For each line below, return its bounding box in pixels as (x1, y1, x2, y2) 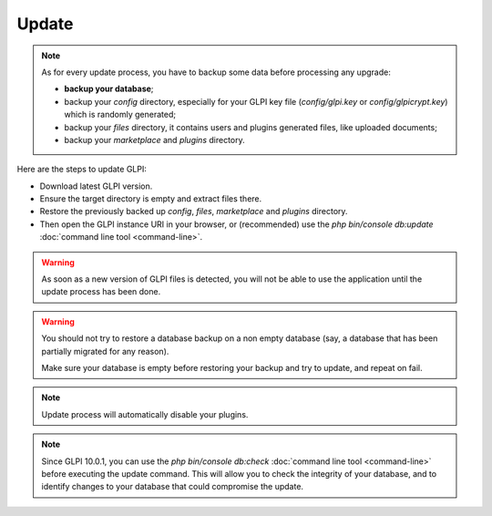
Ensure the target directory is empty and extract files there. (39, 193, 262, 204)
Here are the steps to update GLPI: (16, 164, 148, 175)
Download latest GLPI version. (39, 181, 153, 191)
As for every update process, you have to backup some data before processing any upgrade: (41, 67, 391, 77)
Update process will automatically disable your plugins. (41, 408, 249, 419)
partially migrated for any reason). (41, 346, 169, 356)
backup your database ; (64, 83, 154, 95)
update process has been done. (41, 286, 161, 297)
